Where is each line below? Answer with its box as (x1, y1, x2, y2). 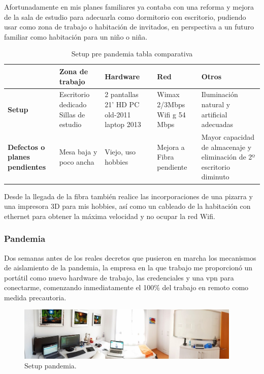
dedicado (59, 99, 87, 109)
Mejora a (157, 141, 185, 152)
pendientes (8, 161, 46, 172)
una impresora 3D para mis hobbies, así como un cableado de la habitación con (4, 201, 251, 211)
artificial (201, 109, 227, 119)
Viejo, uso (105, 146, 136, 157)
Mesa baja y (59, 146, 97, 157)
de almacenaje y (201, 141, 252, 152)
